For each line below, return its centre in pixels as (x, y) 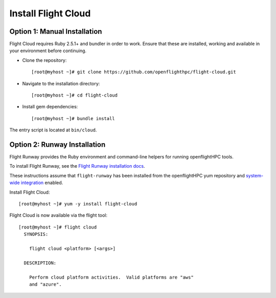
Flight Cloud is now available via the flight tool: (58, 215)
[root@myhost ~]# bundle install (73, 118)
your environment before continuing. (48, 51)
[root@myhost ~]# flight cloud (58, 227)
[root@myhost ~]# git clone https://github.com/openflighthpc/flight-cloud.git (134, 72)
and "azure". (45, 284)
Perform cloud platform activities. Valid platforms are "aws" (111, 277)
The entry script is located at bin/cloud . (53, 130)
